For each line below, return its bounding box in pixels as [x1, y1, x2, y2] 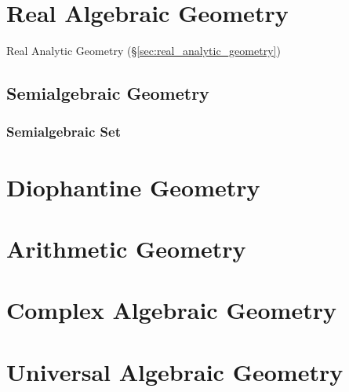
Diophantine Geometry [6, 170, 260, 203]
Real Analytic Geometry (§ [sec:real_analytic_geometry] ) [6, 42, 281, 59]
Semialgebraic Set [6, 122, 121, 141]
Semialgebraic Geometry [6, 81, 209, 105]
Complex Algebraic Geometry [6, 294, 336, 326]
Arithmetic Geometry [6, 232, 246, 264]
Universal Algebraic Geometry [6, 355, 344, 387]
